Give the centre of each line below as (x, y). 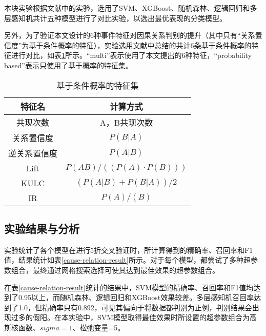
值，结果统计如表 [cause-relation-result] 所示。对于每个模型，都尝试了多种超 (127, 260)
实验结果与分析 (42, 228)
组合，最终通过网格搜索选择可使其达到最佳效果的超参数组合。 (115, 270)
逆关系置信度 (33, 153)
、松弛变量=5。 (99, 327)
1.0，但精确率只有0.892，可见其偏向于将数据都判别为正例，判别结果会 (135, 307)
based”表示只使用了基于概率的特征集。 (68, 65)
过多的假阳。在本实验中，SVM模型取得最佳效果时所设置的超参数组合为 (130, 317)
